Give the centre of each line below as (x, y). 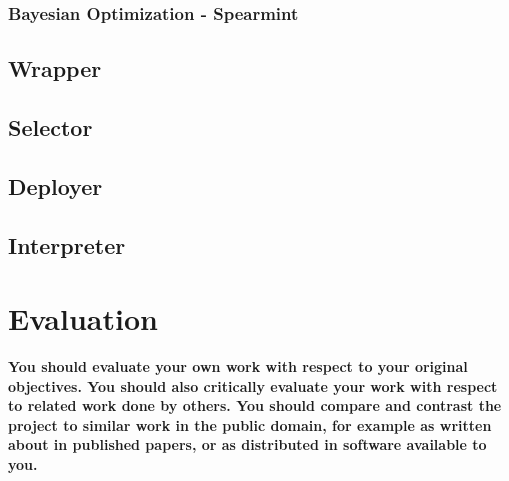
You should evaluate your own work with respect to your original (238, 366)
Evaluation (83, 318)
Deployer (55, 185)
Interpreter (67, 244)
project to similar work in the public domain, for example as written (250, 424)
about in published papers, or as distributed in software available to (247, 444)
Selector (50, 127)
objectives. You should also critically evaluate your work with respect (253, 385)
